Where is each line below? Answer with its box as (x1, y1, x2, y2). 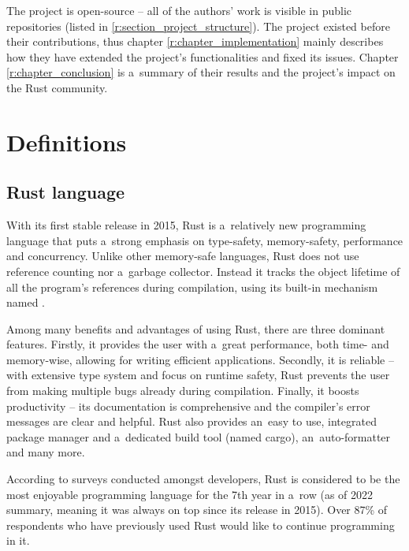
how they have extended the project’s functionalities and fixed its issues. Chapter (6, 48, 399, 65)
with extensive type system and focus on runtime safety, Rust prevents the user (6, 367, 390, 383)
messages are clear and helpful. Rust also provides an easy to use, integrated (6, 413, 377, 430)
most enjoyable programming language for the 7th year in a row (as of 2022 (6, 486, 374, 502)
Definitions (6, 125, 127, 158)
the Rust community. (6, 79, 108, 95)
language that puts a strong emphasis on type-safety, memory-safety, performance (6, 232, 403, 248)
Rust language (6, 180, 125, 204)
